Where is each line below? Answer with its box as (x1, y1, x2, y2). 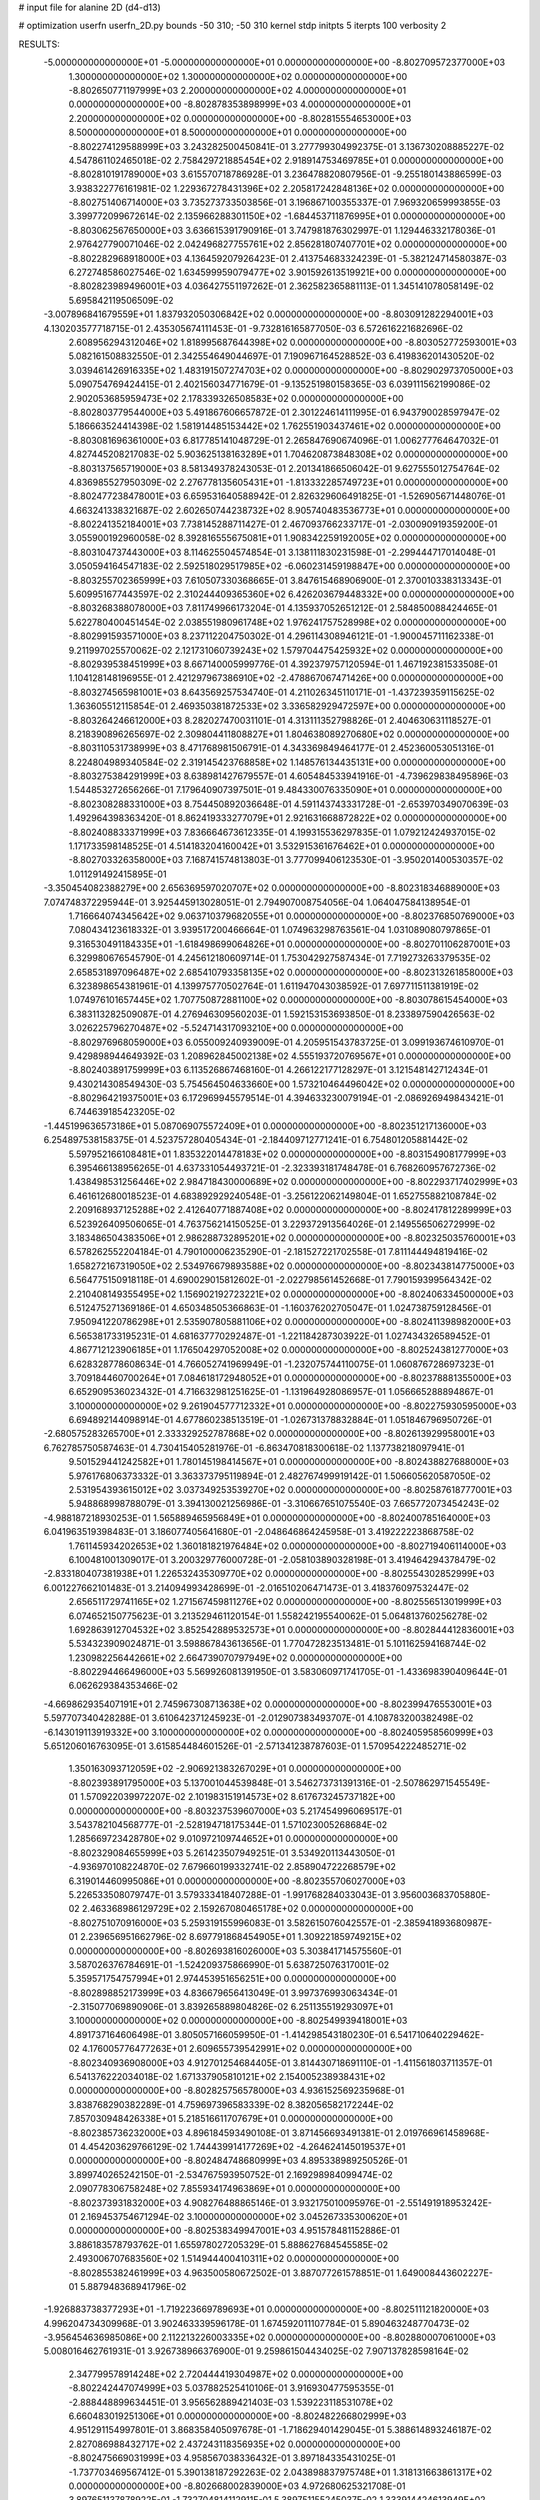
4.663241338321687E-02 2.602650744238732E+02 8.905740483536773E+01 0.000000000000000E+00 (68, 504, 510, 516)
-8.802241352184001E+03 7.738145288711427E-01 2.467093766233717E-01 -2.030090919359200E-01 (68, 518, 498, 530)
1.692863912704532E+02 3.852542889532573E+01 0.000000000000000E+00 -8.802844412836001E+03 (68, 1623, 515, 1635)
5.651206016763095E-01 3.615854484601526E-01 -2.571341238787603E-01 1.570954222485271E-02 (43, 1740, 467, 1752)
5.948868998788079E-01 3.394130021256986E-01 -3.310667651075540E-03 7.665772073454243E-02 (68, 1498, 500, 1510)
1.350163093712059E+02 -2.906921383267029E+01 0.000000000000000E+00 (68, 1763, 402, 1775)
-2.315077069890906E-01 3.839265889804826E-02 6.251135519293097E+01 (68, 2001, 394, 2013)
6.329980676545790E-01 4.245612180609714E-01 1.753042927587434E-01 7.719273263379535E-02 (68, 952, 491, 964)
